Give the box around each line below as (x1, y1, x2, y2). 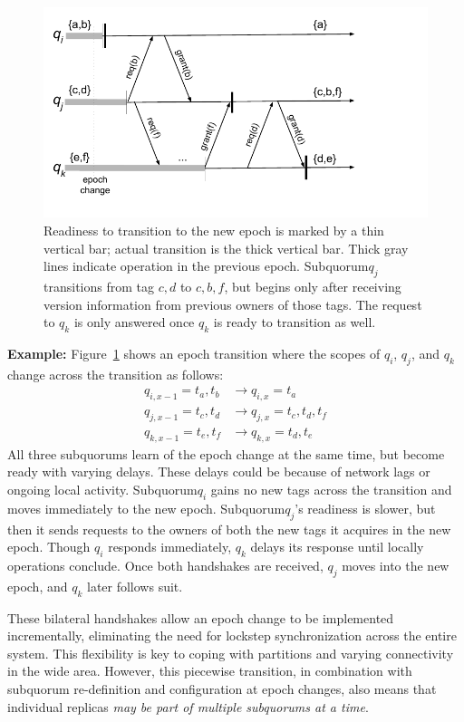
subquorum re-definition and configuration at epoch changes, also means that (7, 679, 437, 698)
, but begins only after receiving (224, 276, 401, 295)
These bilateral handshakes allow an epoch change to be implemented (7, 608, 394, 627)
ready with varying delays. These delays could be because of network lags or (7, 462, 430, 481)
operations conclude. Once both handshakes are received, (7, 555, 324, 574)
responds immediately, (108, 537, 232, 556)
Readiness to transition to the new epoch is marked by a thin (43, 220, 384, 239)
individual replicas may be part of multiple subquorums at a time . (7, 697, 369, 716)
